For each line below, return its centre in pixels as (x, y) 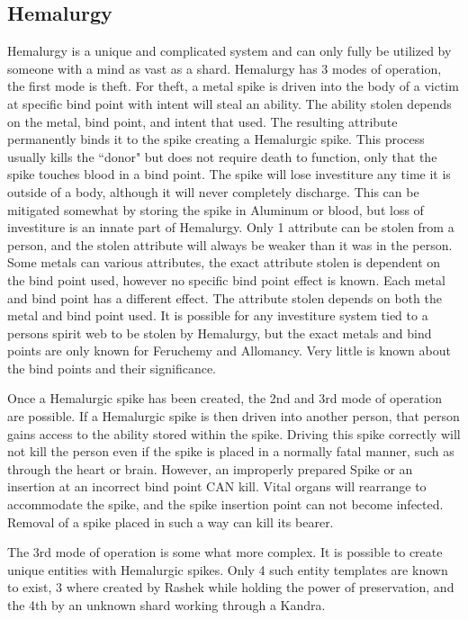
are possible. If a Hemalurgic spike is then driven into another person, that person (234, 416)
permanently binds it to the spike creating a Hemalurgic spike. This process (216, 139)
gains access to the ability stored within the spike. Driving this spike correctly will (234, 433)
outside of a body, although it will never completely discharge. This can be (213, 191)
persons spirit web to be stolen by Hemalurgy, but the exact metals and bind (220, 332)
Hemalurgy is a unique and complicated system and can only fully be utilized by (229, 51)
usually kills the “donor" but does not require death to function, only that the (222, 156)
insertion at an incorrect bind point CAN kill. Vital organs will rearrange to (217, 486)
